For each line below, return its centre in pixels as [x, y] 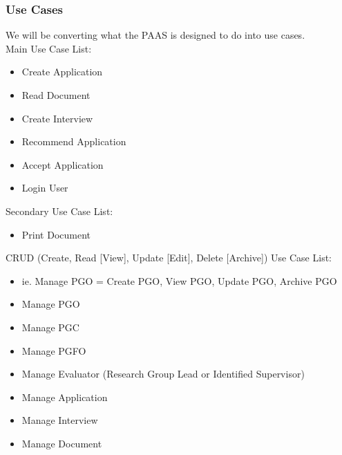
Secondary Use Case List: [59, 211]
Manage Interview [60, 420]
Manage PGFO [54, 350]
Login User [45, 188]
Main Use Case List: [49, 48]
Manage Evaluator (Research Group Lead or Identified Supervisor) [163, 374]
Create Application [62, 72]
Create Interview [57, 118]
